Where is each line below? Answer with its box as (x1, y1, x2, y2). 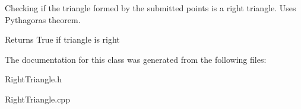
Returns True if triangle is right (5, 33, 120, 46)
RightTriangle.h (5, 73, 62, 85)
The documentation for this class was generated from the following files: (5, 53, 267, 65)
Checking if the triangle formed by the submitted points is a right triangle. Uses (5, 2, 296, 14)
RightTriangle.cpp (5, 92, 70, 105)
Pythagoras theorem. (5, 13, 81, 25)
